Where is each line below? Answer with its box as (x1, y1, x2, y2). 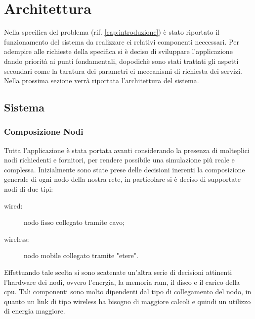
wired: (4, 200, 23, 211)
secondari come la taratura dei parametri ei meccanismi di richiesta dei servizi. (4, 65, 242, 76)
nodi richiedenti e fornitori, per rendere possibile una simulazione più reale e (4, 155, 235, 165)
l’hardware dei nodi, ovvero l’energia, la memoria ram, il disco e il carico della (4, 276, 240, 287)
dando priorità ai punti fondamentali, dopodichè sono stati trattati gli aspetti (4, 55, 239, 66)
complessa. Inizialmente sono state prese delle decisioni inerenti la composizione (4, 164, 245, 174)
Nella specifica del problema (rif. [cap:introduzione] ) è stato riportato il (4, 27, 219, 37)
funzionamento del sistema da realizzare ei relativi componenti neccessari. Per (4, 36, 239, 47)
